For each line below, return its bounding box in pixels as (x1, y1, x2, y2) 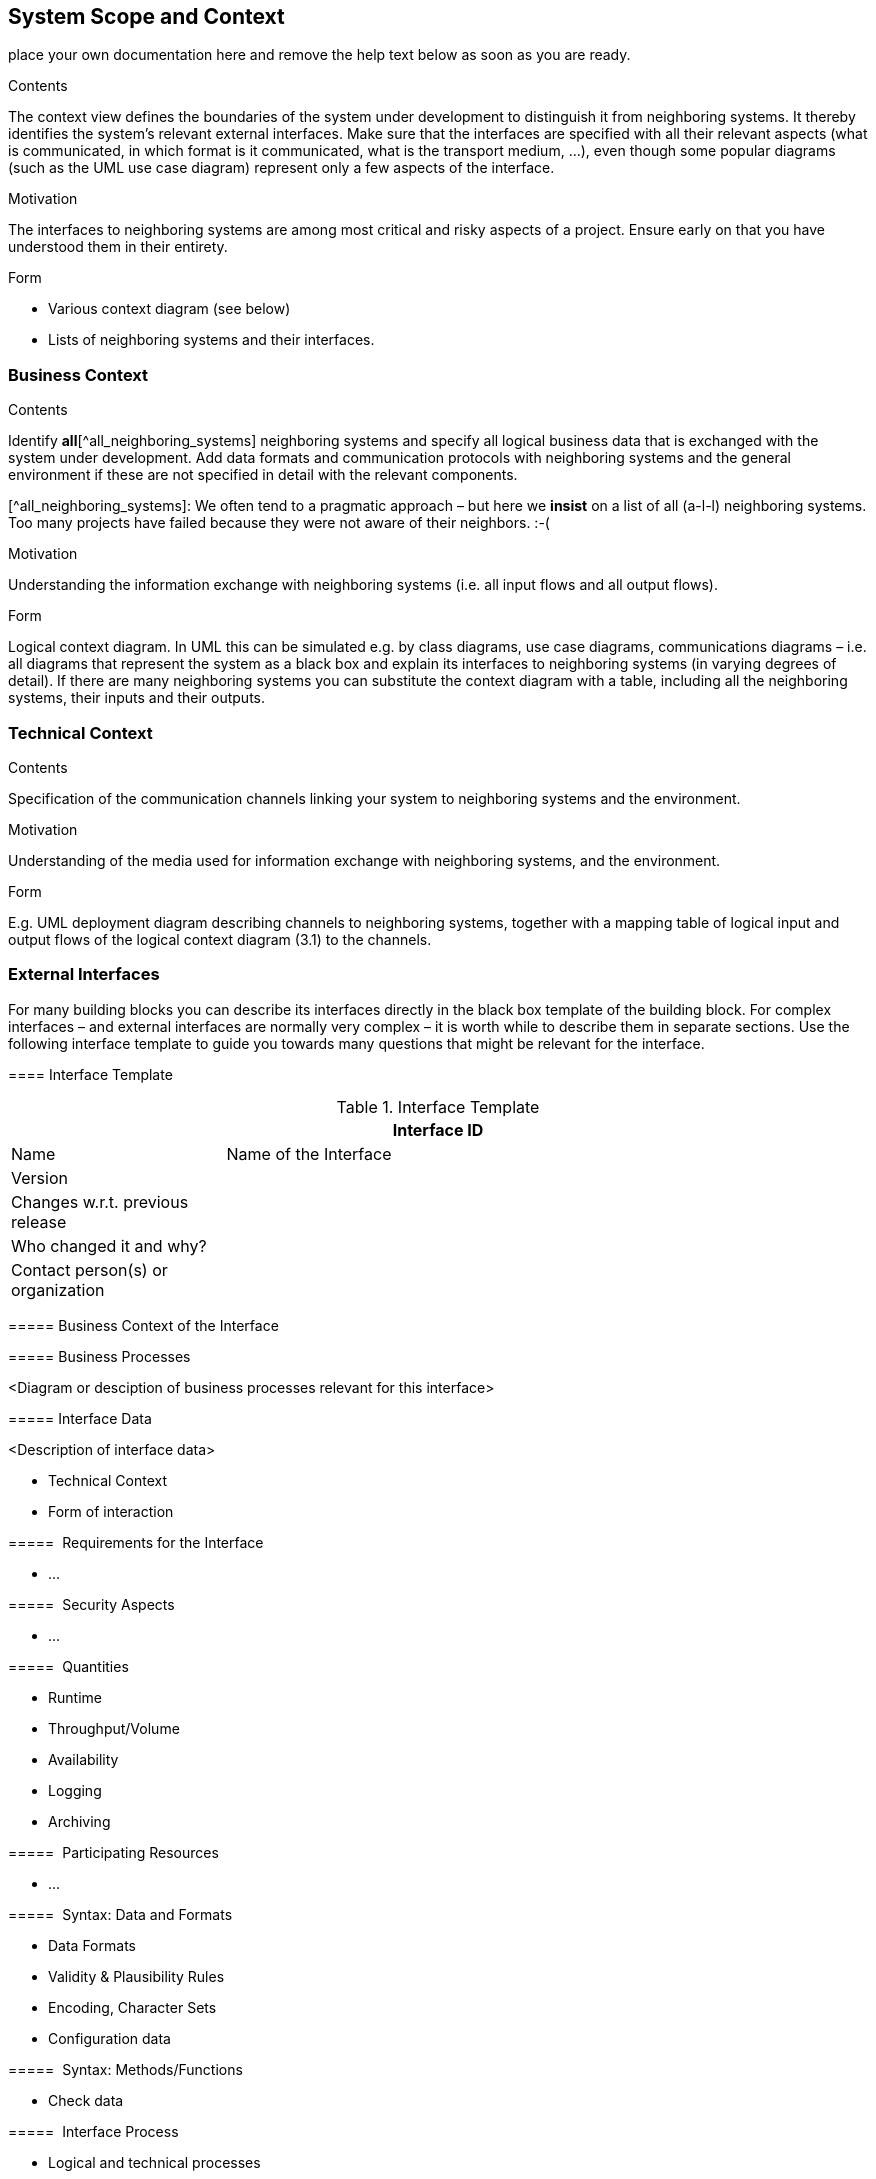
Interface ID (392, 1119, 484, 1140)
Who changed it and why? (11, 1235, 207, 1256)
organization (11, 1279, 105, 1300)
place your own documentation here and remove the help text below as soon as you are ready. (8, 46, 631, 64)
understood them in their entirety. (8, 238, 228, 256)
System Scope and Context (8, 4, 285, 29)
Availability (48, 1750, 119, 1768)
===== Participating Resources (8, 1843, 219, 1861)
